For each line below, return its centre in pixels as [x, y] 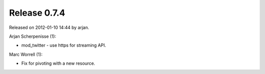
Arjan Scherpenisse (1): [33, 36]
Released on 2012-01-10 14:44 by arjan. [49, 27]
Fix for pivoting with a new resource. [58, 63]
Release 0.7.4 [37, 13]
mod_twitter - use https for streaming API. [64, 45]
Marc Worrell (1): [26, 54]
